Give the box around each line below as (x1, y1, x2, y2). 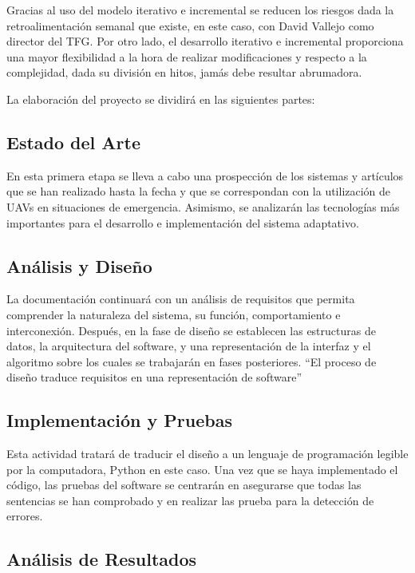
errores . (6, 508, 43, 524)
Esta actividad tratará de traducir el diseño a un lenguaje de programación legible (6, 445, 409, 462)
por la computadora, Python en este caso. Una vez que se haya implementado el (6, 460, 398, 477)
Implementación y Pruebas (6, 408, 232, 433)
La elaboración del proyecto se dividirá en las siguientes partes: (6, 90, 315, 107)
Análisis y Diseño (6, 253, 152, 278)
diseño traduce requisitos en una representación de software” (6, 369, 302, 385)
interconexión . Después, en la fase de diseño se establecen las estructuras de (6, 322, 376, 338)
